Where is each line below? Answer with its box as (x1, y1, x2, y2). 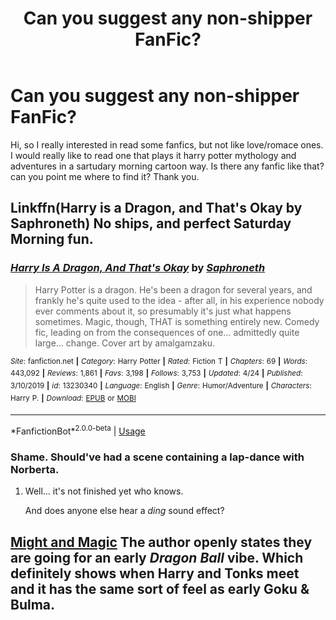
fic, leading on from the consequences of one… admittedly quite (34, 326, 300, 338)
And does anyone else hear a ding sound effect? (24, 505, 225, 517)
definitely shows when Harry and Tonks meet (10, 565, 300, 582)
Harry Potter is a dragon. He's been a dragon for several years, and (34, 283, 313, 296)
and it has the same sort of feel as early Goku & (10, 580, 310, 597)
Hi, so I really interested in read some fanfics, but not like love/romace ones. (10, 138, 324, 151)
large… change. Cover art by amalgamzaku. (34, 337, 215, 349)
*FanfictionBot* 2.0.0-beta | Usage (10, 423, 146, 437)
